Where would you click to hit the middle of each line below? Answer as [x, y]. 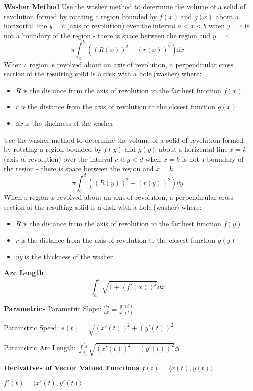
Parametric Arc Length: [40, 348]
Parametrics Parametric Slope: [53, 308]
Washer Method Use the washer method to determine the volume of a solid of [125, 6]
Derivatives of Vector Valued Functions [72, 368]
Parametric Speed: [32, 328]
